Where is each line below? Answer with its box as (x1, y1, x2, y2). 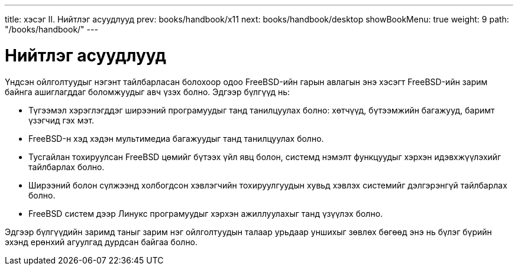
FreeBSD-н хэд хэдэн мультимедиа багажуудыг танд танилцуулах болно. (28, 133, 324, 144)
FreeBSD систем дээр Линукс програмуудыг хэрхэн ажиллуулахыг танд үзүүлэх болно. (28, 208, 383, 219)
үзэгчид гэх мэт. (28, 115, 95, 125)
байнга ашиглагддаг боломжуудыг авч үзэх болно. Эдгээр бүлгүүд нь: (5, 86, 290, 97)
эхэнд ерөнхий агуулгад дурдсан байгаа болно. (5, 236, 198, 247)
